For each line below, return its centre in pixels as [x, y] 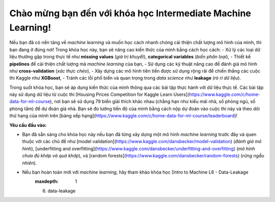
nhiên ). [30, 163]
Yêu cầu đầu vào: [28, 125]
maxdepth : [47, 181]
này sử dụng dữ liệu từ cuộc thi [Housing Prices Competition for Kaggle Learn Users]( [99, 94]
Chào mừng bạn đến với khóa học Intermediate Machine [130, 13]
